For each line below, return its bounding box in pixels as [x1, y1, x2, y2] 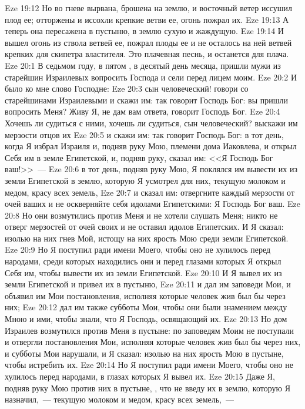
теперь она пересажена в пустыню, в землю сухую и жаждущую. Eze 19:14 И [5, 25, 284, 37]
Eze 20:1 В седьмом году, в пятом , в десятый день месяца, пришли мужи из [5, 59, 281, 71]
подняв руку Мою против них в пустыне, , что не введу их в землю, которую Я [5, 381, 290, 394]
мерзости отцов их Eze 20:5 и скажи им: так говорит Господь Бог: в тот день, [5, 128, 284, 140]
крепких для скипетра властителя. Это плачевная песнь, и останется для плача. [5, 48, 289, 60]
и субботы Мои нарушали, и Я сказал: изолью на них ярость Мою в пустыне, [5, 347, 284, 359]
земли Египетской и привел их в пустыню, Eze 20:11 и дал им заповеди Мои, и [5, 278, 291, 290]
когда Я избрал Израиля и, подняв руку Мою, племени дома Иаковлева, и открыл [5, 140, 297, 152]
